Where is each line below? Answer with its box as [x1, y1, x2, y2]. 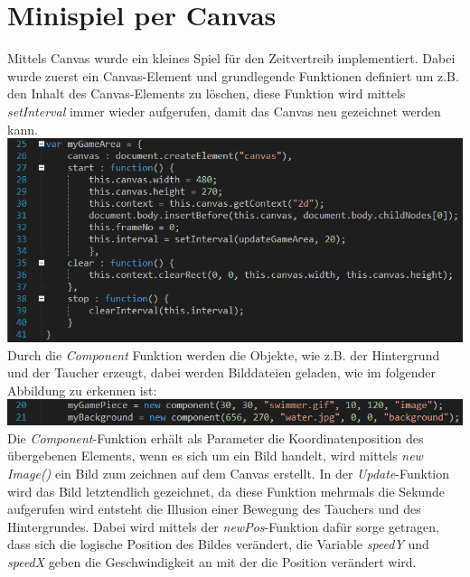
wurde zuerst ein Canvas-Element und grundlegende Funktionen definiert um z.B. [7, 66, 459, 85]
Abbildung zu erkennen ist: [7, 380, 157, 399]
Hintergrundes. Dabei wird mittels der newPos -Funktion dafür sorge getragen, [7, 517, 439, 535]
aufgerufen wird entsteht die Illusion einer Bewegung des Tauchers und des [7, 499, 421, 518]
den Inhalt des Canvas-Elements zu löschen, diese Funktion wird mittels [7, 84, 406, 103]
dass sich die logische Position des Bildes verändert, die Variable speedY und [7, 535, 429, 554]
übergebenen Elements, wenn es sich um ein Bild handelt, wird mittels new [7, 446, 423, 465]
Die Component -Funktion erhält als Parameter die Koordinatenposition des [7, 428, 424, 447]
